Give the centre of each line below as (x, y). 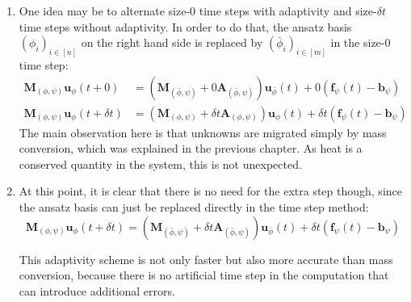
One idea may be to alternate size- (105, 10)
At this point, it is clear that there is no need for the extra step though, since (210, 191)
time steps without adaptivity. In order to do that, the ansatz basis (185, 26)
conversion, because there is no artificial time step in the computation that (204, 275)
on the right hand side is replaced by (172, 42)
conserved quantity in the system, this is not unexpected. (160, 164)
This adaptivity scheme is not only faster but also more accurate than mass (206, 259)
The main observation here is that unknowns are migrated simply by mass (203, 132)
